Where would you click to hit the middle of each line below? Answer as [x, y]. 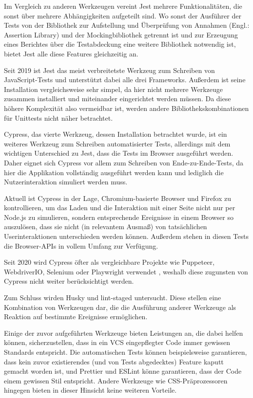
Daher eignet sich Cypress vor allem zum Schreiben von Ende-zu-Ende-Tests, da [124, 162]
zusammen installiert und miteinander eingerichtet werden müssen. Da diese [117, 99]
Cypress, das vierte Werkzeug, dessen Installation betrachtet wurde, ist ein [116, 134]
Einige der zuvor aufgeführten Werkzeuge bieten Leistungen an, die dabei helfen [124, 333]
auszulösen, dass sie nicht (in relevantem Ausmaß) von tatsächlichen [106, 226]
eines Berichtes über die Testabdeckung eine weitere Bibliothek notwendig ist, [120, 44]
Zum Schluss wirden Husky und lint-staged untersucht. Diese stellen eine [113, 298]
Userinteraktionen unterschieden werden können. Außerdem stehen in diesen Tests [126, 236]
